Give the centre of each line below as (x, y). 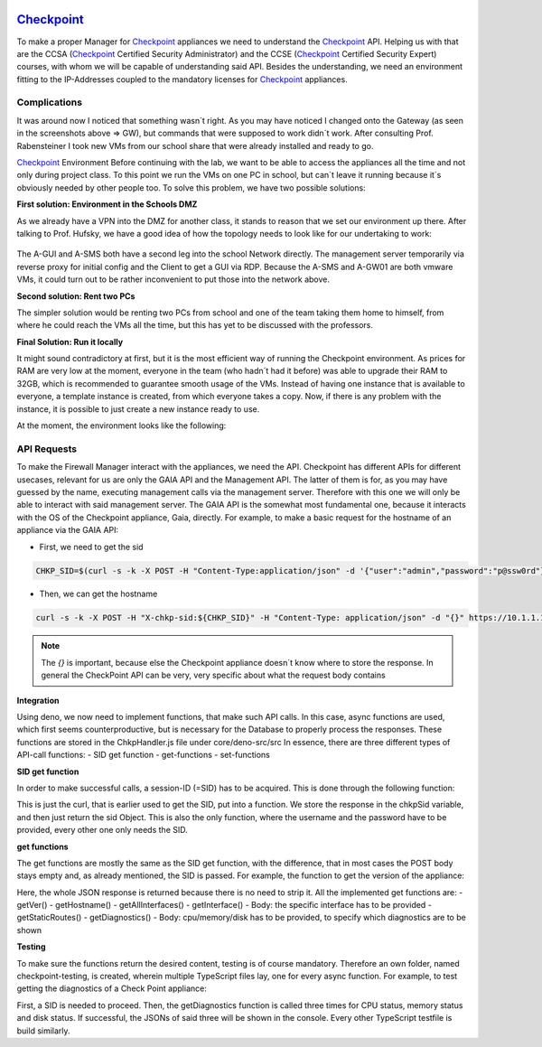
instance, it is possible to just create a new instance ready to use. (138, 409)
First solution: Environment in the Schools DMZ (107, 204)
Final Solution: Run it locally (70, 341)
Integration (38, 700)
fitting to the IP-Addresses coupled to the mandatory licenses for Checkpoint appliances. (182, 79)
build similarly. (44, 1031)
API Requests (47, 449)
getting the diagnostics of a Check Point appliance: (112, 988)
